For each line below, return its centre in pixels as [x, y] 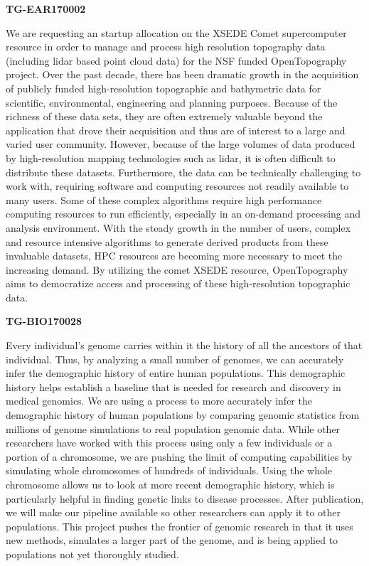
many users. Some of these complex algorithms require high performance [164, 199]
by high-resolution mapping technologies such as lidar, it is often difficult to [171, 157]
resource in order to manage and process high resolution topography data [166, 47]
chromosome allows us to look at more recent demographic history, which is [170, 484]
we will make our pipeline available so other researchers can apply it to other [173, 512]
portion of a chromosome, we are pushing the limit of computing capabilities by [179, 456]
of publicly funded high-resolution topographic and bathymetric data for [164, 88]
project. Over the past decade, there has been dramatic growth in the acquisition [182, 74]
